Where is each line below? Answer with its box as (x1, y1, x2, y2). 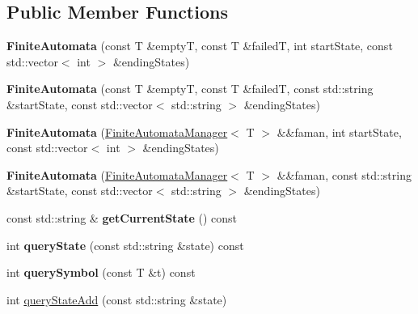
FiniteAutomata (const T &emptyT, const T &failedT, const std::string (6, 80, 374, 97)
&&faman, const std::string (277, 166, 412, 183)
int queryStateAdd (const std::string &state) (6, 291, 227, 308)
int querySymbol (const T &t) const (6, 264, 196, 281)
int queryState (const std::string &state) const (6, 236, 244, 253)
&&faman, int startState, (277, 123, 402, 140)
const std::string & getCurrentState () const (6, 209, 238, 226)
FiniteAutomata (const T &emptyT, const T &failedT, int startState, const (6, 37, 393, 54)
